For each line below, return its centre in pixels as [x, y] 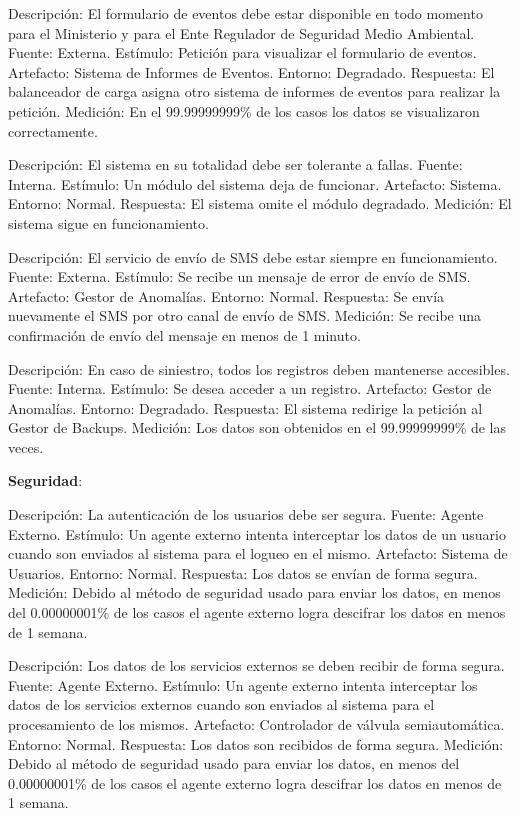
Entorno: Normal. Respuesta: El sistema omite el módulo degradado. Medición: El [260, 203]
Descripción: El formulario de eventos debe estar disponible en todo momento [245, 13]
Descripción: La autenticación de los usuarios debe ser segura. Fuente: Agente [246, 514]
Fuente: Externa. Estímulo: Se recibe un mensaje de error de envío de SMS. [239, 276]
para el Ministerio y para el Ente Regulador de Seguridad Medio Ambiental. [241, 32]
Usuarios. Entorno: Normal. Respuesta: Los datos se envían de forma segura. [243, 572]
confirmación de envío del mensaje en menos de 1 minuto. [184, 334]
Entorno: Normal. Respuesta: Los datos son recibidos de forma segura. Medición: [256, 743]
